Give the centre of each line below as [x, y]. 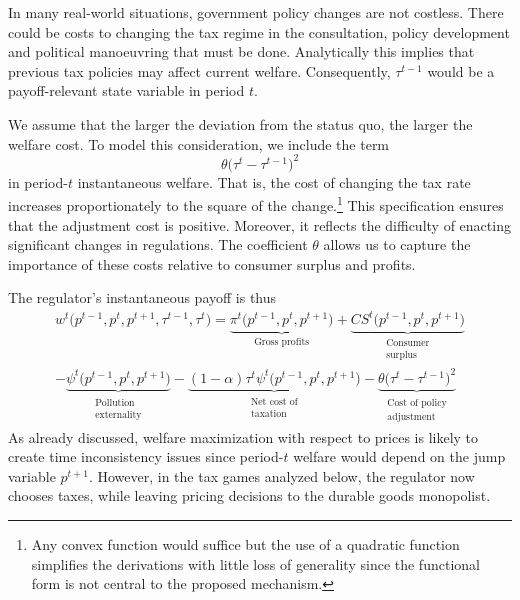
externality [118, 415]
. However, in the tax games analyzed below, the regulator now [281, 475]
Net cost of [274, 401]
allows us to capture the [397, 244]
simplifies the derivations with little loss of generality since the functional [255, 563]
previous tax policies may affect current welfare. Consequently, [199, 70]
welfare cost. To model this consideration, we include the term [199, 143]
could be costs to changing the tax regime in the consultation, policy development [259, 31]
